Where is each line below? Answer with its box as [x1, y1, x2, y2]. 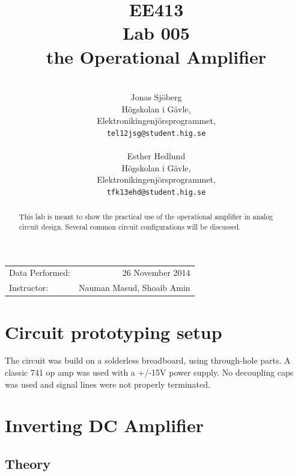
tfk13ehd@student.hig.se [106, 188, 206, 197]
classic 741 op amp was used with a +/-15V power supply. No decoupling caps [5, 366, 294, 379]
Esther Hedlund [127, 150, 186, 162]
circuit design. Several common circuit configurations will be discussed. [19, 222, 241, 232]
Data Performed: [9, 266, 70, 279]
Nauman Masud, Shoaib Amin [78, 281, 190, 294]
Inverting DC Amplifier [5, 413, 204, 438]
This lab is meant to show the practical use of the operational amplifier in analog [19, 212, 273, 222]
